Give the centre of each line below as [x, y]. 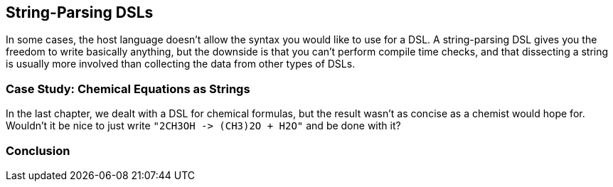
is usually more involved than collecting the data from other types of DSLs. [181, 64]
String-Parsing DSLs [80, 12]
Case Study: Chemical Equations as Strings [128, 89]
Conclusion [38, 150]
